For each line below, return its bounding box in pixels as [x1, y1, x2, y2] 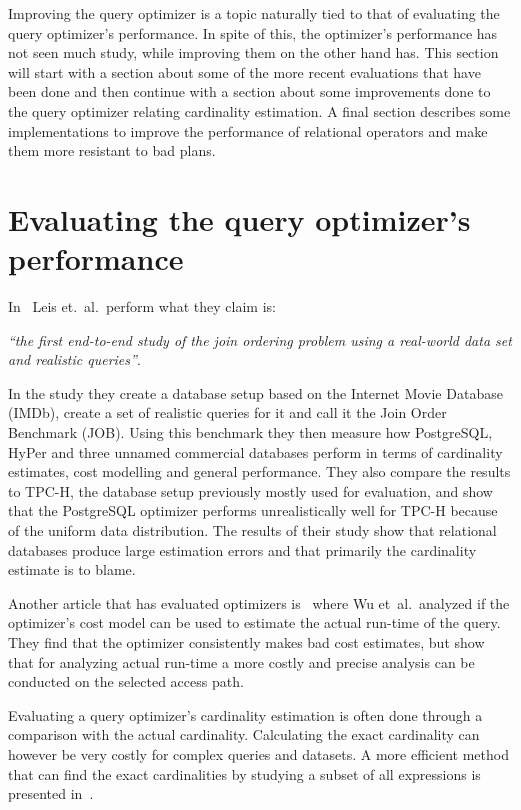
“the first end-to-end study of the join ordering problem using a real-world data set [8, 329, 512, 350]
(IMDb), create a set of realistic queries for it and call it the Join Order [8, 402, 447, 423]
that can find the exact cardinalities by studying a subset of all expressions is [8, 763, 481, 784]
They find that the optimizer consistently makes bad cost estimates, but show [8, 631, 485, 652]
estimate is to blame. [8, 559, 136, 580]
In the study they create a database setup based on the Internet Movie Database [8, 382, 503, 403]
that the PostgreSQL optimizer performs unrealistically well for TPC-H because [8, 500, 498, 521]
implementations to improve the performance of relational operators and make [8, 120, 488, 141]
